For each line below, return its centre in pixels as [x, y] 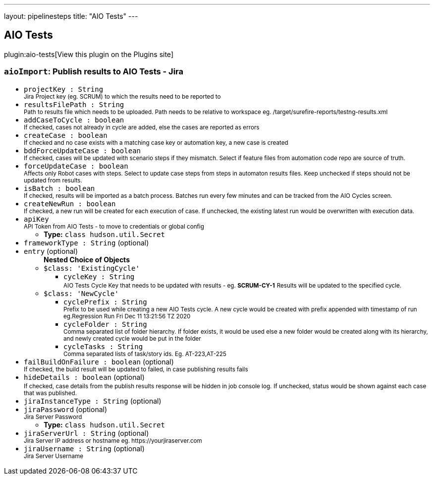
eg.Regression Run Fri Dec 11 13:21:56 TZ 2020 [127, 316]
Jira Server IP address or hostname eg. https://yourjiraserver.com [113, 441]
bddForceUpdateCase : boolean [82, 150]
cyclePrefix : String [105, 302]
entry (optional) [51, 251]
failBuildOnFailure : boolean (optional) [99, 361]
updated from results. [53, 180]
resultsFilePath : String [74, 104]
